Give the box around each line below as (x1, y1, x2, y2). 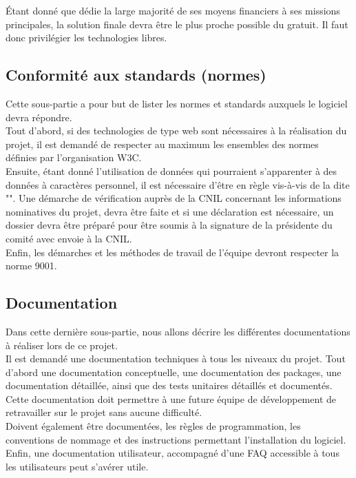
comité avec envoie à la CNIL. (6, 231, 132, 245)
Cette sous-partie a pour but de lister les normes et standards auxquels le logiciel (6, 96, 348, 110)
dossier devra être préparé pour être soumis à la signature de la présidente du (6, 218, 333, 232)
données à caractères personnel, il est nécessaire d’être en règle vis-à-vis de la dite (6, 177, 350, 191)
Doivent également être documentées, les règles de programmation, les (6, 419, 301, 433)
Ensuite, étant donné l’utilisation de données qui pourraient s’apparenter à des (6, 163, 337, 178)
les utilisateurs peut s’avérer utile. (6, 459, 149, 473)
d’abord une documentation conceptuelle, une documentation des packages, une (6, 364, 342, 379)
